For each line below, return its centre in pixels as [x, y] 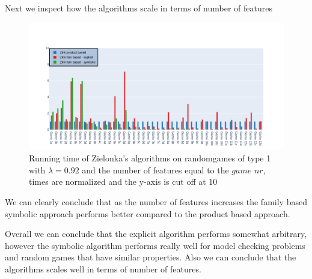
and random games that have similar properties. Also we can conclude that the [151, 257]
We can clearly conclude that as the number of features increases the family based [156, 201]
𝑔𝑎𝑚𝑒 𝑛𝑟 [247, 171]
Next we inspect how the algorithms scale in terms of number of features [139, 8]
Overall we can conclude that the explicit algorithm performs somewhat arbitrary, [156, 234]
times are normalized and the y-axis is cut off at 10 [123, 181]
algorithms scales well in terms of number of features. [103, 268]
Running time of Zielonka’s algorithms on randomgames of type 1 [150, 158]
